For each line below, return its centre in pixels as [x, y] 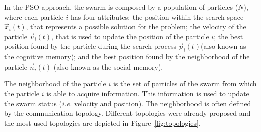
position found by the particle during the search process [90, 46]
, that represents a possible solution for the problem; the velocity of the [136, 26]
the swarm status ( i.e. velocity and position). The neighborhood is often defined [128, 103]
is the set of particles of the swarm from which [185, 83]
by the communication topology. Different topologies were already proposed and [127, 113]
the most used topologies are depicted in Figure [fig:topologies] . [102, 123]
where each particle [34, 16]
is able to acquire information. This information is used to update [148, 93]
